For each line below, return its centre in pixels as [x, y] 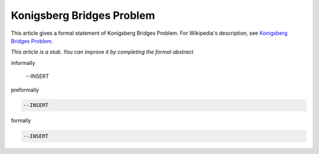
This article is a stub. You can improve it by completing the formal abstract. [103, 52]
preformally [25, 90]
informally [23, 63]
